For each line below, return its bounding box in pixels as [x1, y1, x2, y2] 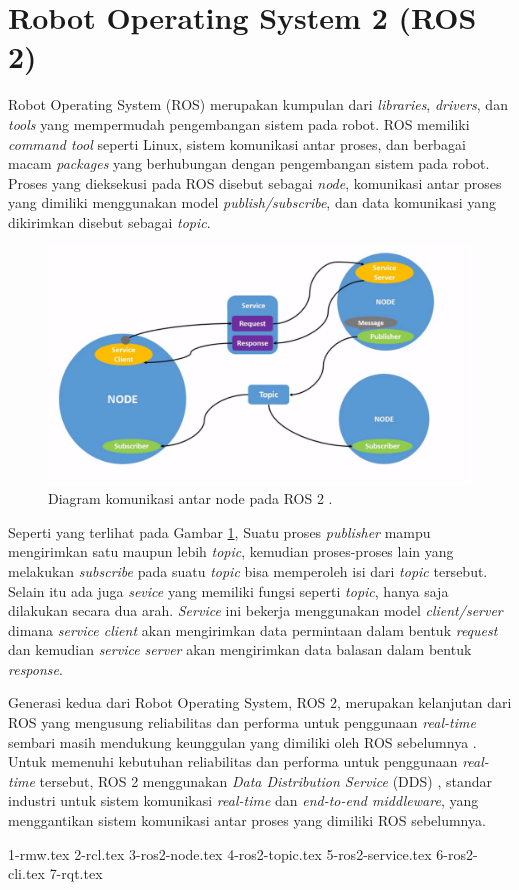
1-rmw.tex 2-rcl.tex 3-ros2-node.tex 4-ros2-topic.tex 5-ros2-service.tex [8, 843, 432, 864]
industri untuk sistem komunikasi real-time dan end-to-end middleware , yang [8, 790, 479, 811]
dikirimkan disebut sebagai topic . [8, 211, 211, 232]
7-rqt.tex [49, 863, 103, 884]
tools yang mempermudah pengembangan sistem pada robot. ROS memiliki [8, 113, 470, 134]
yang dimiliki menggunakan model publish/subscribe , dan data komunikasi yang [8, 192, 496, 213]
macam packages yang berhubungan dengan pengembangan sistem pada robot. [8, 153, 490, 174]
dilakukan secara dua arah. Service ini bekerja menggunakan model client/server [8, 600, 503, 621]
